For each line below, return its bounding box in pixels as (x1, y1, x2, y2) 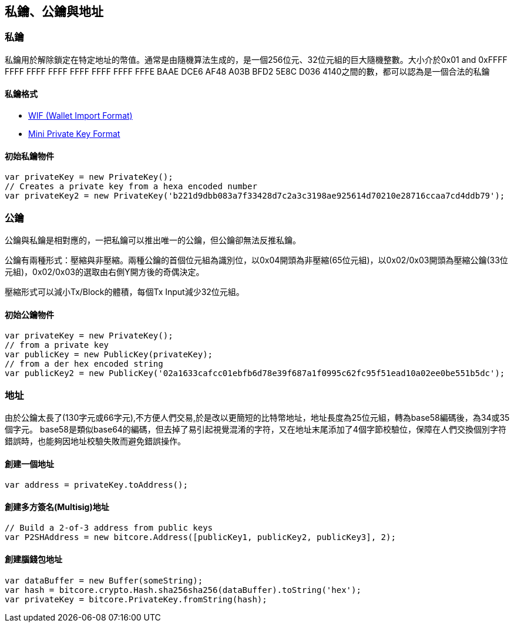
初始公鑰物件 (5, 309, 54, 320)
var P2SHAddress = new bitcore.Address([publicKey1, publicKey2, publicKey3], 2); (5, 532, 396, 542)
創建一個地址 (5, 458, 54, 469)
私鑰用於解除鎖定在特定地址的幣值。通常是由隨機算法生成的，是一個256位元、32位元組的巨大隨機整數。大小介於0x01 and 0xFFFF (5, 54, 508, 65)
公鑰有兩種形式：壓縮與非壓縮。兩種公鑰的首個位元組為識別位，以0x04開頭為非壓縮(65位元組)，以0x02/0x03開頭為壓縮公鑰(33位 (5, 254, 508, 265)
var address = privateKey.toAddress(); (5, 480, 188, 490)
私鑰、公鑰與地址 (5, 4, 103, 19)
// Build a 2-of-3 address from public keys (5, 523, 213, 533)
